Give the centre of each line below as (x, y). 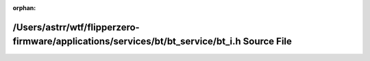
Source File (268, 42)
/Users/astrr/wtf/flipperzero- (76, 27)
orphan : (24, 8)
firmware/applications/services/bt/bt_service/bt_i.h (127, 42)
